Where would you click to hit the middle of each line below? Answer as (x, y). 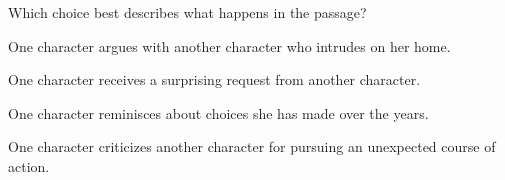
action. (29, 165)
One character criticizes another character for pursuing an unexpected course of (252, 146)
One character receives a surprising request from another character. (214, 79)
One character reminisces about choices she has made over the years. (218, 112)
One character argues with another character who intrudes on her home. (229, 45)
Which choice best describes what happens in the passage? (187, 12)
